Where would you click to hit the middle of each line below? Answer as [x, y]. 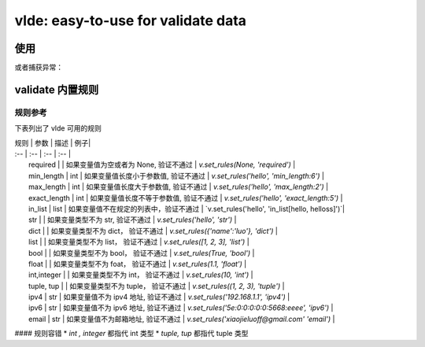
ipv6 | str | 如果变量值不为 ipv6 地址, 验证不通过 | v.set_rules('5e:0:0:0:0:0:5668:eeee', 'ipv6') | [181, 308]
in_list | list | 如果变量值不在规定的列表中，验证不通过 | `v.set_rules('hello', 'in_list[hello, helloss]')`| [187, 209]
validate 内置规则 [57, 89]
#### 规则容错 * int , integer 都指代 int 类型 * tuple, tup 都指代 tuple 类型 [131, 334]
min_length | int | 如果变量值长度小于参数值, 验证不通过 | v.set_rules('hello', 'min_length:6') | [176, 175]
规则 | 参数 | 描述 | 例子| [53, 142]
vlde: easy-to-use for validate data [131, 20]
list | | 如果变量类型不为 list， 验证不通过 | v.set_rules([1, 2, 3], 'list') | [139, 242]
